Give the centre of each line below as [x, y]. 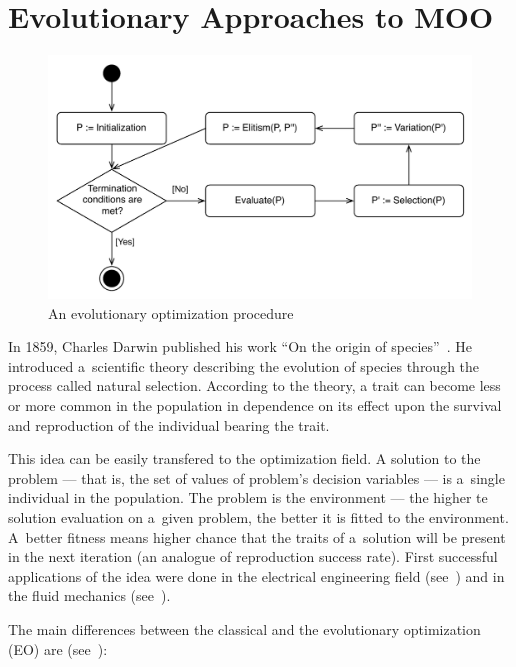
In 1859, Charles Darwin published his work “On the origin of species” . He [240, 346]
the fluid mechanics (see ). [89, 595]
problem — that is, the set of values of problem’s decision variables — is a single [256, 477]
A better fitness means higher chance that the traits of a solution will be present [257, 536]
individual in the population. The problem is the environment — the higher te [248, 497]
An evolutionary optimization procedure [171, 312]
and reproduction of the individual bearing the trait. [169, 424]
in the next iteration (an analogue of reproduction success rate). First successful [253, 556]
